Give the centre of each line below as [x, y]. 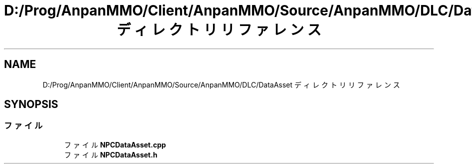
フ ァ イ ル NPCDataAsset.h [111, 154]
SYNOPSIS [31, 104]
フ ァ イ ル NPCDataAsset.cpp [115, 144]
